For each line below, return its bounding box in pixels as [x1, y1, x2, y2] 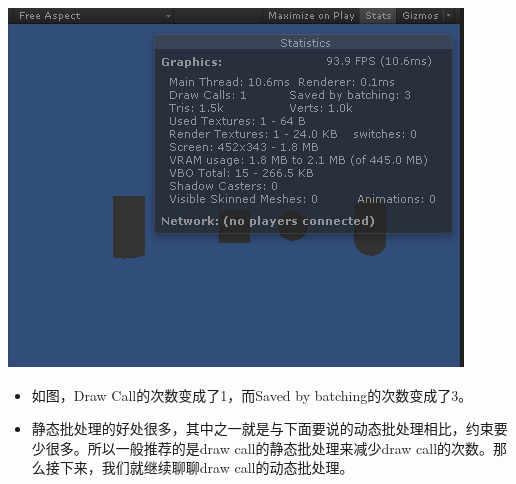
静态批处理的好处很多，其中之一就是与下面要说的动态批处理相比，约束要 [31, 418, 508, 439]
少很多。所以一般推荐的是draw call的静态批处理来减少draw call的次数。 [31, 437, 494, 458]
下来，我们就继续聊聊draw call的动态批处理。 [59, 457, 354, 478]
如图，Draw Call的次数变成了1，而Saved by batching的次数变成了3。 [31, 384, 473, 405]
